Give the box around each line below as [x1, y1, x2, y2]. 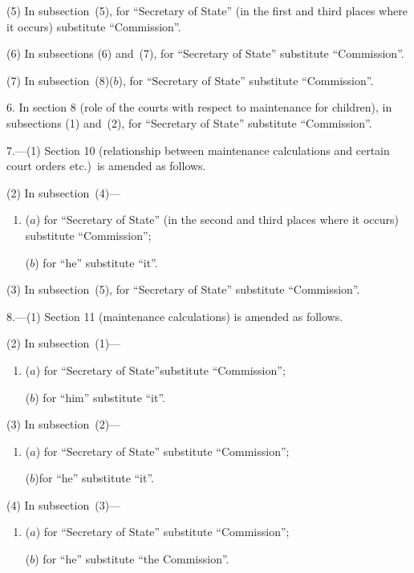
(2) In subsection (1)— [6, 335, 121, 352]
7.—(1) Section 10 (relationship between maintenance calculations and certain [6, 141, 390, 158]
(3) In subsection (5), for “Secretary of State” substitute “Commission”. [6, 281, 360, 298]
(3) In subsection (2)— [6, 416, 121, 433]
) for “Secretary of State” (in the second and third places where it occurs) [35, 211, 399, 228]
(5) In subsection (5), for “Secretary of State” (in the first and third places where [6, 2, 408, 18]
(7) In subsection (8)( [6, 71, 114, 88]
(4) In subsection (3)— [6, 496, 121, 513]
